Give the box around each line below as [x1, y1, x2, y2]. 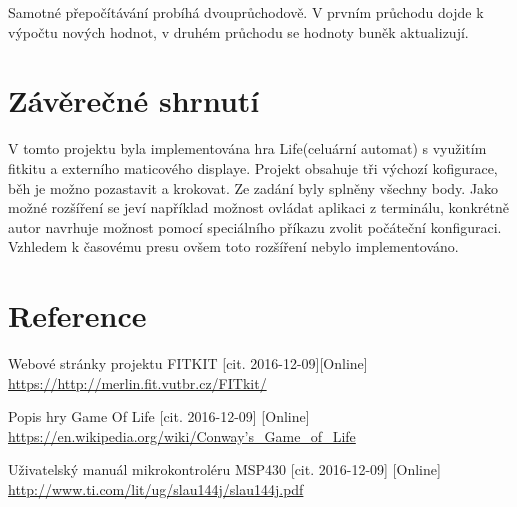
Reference [8, 295, 147, 336]
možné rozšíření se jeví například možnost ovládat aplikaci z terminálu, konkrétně [8, 197, 509, 218]
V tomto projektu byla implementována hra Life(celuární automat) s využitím [8, 138, 487, 159]
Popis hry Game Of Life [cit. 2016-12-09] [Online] [8, 406, 310, 427]
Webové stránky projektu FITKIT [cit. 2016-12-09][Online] [8, 353, 368, 373]
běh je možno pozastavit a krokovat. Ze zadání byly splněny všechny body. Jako [8, 177, 499, 198]
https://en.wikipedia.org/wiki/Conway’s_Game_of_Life [8, 425, 356, 446]
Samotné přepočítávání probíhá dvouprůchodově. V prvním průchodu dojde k [8, 2, 484, 22]
